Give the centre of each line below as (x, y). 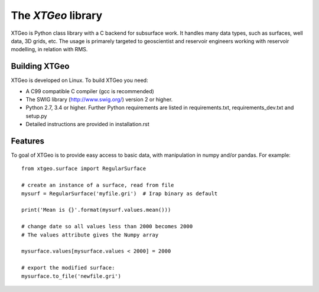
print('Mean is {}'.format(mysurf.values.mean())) (96, 210)
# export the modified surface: (68, 268)
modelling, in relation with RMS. (49, 50)
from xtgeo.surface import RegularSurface (84, 169)
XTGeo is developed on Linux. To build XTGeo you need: (79, 80)
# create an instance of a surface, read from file (98, 185)
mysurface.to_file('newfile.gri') (71, 276)
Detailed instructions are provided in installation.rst (88, 124)
